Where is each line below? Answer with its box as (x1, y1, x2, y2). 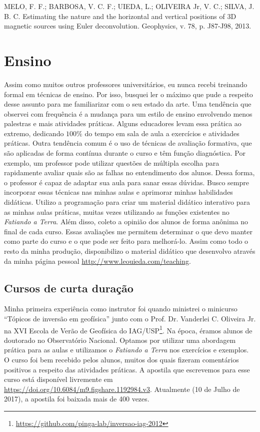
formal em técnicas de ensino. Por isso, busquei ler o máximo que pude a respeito (4, 89, 253, 99)
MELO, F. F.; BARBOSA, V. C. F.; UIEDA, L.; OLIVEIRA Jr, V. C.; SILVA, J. (4, 1, 254, 11)
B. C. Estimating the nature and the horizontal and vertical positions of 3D (4, 11, 236, 21)
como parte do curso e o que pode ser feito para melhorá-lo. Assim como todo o (4, 236, 248, 246)
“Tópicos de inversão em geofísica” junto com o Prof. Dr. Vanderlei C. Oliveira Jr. (4, 313, 256, 323)
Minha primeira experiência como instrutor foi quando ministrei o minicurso (4, 303, 237, 314)
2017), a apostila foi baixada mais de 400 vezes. (4, 393, 149, 404)
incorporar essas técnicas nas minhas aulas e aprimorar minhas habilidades (4, 187, 233, 197)
